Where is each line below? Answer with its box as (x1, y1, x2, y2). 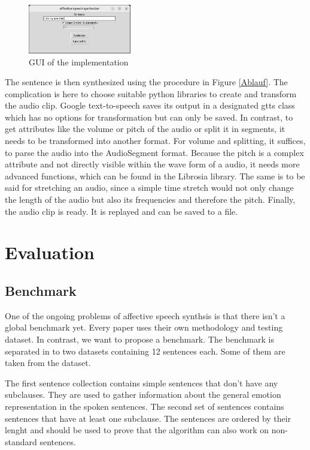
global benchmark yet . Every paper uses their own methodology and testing (5, 321, 283, 334)
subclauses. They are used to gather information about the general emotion (5, 388, 281, 401)
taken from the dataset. (5, 356, 91, 369)
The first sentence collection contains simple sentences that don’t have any (5, 376, 278, 389)
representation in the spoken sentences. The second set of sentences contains (5, 400, 284, 412)
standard (5, 435, 37, 448)
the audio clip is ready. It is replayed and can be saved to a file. (5, 205, 238, 217)
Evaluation (5, 240, 95, 265)
